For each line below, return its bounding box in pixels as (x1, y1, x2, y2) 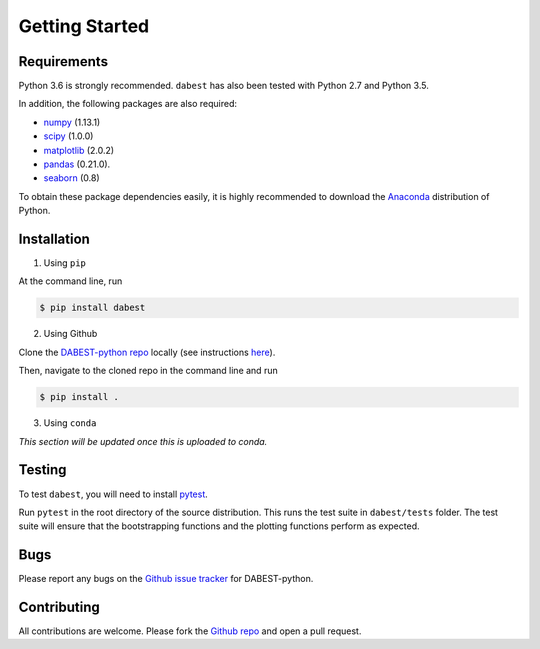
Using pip (43, 257, 87, 269)
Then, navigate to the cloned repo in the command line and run (18, 365, 279, 377)
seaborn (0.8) (43, 172, 100, 184)
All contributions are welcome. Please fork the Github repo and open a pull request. (18, 625, 362, 637)
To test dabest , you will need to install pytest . (18, 488, 209, 500)
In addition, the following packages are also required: (18, 98, 238, 110)
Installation (18, 231, 90, 247)
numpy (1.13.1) (43, 116, 101, 128)
